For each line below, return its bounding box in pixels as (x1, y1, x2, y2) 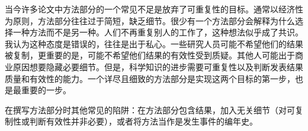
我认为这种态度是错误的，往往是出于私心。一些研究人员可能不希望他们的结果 (5, 37, 303, 50)
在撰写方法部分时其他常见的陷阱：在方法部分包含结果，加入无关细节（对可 (5, 103, 295, 116)
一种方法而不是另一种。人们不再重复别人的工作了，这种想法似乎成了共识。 (12, 26, 303, 38)
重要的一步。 (21, 84, 71, 96)
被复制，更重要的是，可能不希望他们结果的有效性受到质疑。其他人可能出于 (5, 49, 295, 61)
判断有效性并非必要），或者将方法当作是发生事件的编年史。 (29, 115, 258, 127)
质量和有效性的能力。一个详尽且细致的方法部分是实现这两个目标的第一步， (5, 72, 295, 84)
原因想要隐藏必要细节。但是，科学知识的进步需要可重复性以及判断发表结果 (12, 60, 303, 73)
